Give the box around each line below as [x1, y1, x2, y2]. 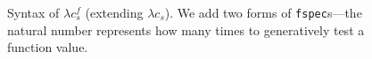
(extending [85, 4, 144, 21]
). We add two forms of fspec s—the [164, 4, 362, 21]
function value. [7, 38, 88, 56]
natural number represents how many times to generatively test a [7, 20, 365, 39]
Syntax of [7, 4, 60, 21]
